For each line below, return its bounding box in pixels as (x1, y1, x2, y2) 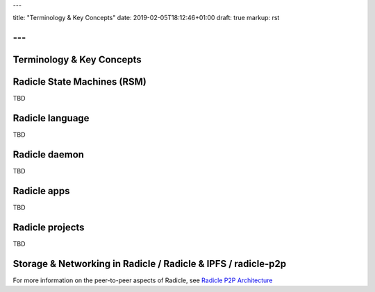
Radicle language (12, 112, 90, 124)
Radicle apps (12, 184, 70, 197)
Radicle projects (12, 221, 85, 233)
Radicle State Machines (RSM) (12, 76, 147, 88)
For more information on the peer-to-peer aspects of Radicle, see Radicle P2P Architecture (12, 276, 273, 284)
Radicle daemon (12, 149, 85, 161)
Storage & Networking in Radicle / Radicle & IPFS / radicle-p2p (12, 257, 287, 270)
